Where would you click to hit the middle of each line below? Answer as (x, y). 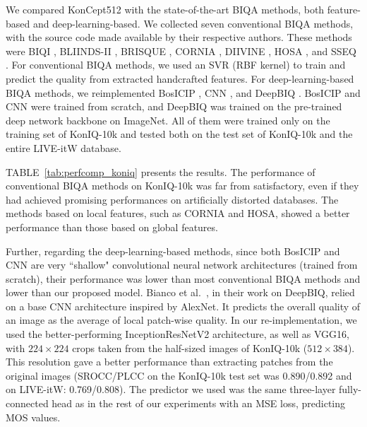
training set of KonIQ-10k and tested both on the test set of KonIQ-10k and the (179, 134)
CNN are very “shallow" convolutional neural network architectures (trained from (182, 265)
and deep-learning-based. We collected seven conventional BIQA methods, (193, 23)
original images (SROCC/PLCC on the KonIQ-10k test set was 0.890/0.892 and (179, 375)
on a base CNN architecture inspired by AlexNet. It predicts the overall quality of (183, 306)
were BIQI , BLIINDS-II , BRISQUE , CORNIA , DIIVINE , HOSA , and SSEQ (181, 51)
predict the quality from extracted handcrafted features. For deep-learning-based (180, 78)
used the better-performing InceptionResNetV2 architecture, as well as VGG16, (178, 334)
